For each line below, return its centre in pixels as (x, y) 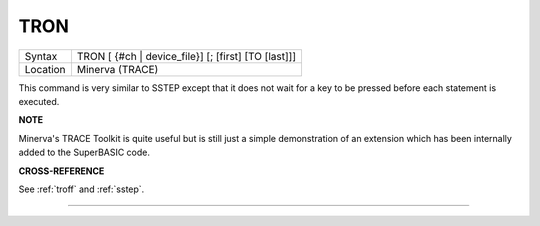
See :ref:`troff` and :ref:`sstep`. (81, 189)
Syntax (41, 56)
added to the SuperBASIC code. (84, 152)
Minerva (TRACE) (117, 69)
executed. (39, 101)
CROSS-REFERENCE (61, 171)
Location (45, 69)
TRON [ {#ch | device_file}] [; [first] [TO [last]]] (186, 56)
